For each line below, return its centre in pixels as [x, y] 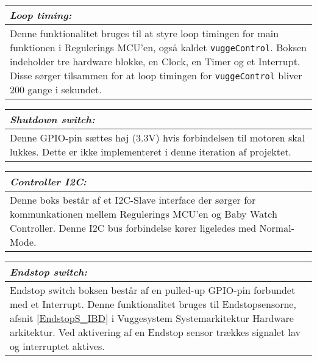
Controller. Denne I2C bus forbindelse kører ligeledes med [133, 228]
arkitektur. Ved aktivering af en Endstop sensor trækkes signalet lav [155, 332]
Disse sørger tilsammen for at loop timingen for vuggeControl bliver [156, 75]
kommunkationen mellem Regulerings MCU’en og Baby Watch [144, 214]
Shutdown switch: [52, 119]
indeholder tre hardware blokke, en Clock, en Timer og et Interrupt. [155, 61]
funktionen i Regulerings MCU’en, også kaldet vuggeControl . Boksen [158, 47]
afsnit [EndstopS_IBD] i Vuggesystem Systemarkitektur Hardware [152, 318]
